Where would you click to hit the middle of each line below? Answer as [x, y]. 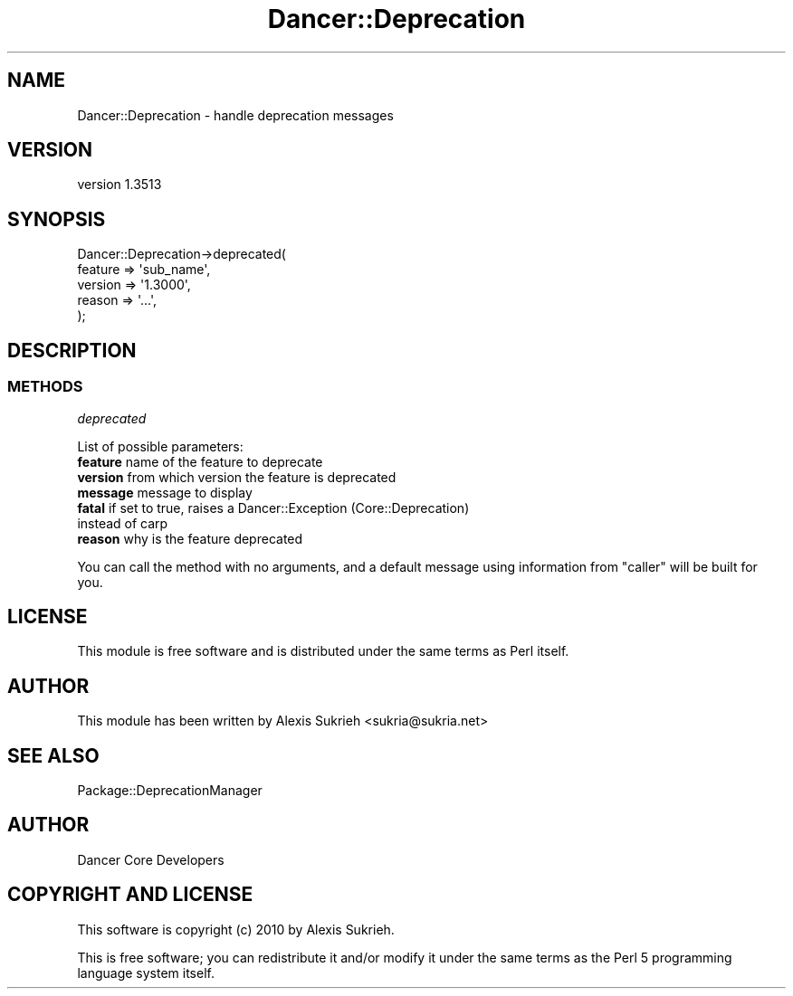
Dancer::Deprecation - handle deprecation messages [235, 115]
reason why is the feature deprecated [190, 538]
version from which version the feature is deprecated [237, 477]
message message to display [165, 492]
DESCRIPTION [72, 350]
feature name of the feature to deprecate [200, 461]
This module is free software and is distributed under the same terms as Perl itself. [323, 651]
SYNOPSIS [57, 219]
